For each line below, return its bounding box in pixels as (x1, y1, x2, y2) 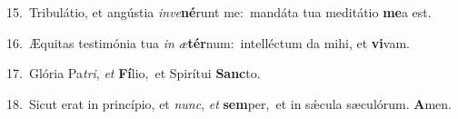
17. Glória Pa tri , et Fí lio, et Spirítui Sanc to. (6, 64, 261, 83)
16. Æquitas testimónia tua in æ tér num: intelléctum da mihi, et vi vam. (6, 33, 410, 52)
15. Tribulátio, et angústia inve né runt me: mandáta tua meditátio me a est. (6, 3, 432, 21)
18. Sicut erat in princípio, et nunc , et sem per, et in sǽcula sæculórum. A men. (6, 94, 452, 113)
